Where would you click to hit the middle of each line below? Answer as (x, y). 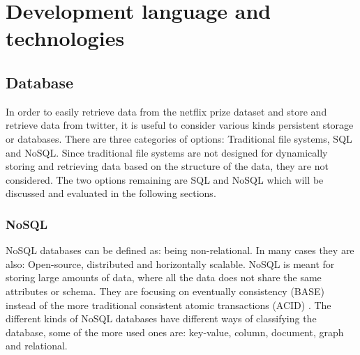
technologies (65, 38)
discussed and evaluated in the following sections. (111, 193)
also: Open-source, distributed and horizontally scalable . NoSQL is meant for (170, 263)
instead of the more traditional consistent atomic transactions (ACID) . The (168, 305)
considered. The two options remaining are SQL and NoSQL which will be (165, 179)
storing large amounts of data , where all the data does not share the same (164, 277)
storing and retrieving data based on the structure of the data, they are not (167, 166)
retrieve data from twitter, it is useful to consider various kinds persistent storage (180, 125)
